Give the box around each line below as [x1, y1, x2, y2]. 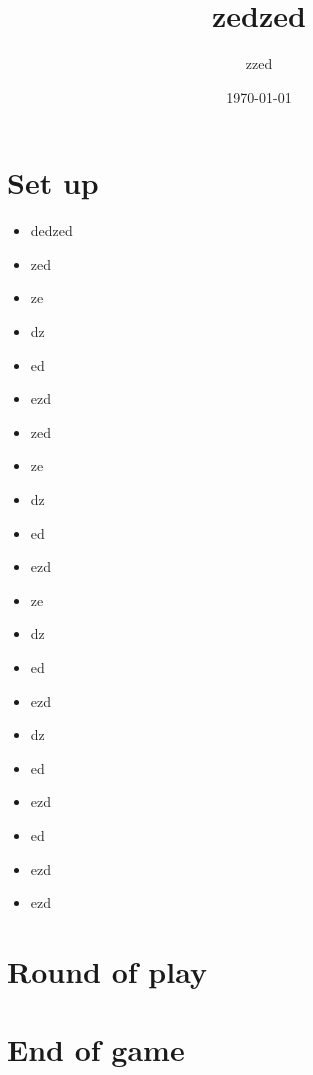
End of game [7, 1029, 185, 1070]
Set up [7, 162, 99, 203]
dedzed [30, 220, 73, 241]
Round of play [7, 950, 207, 991]
